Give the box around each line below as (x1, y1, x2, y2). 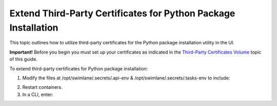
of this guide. (9, 56, 38, 62)
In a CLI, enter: (22, 91, 53, 97)
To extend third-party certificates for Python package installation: (9, 65, 148, 71)
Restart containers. (22, 84, 63, 90)
